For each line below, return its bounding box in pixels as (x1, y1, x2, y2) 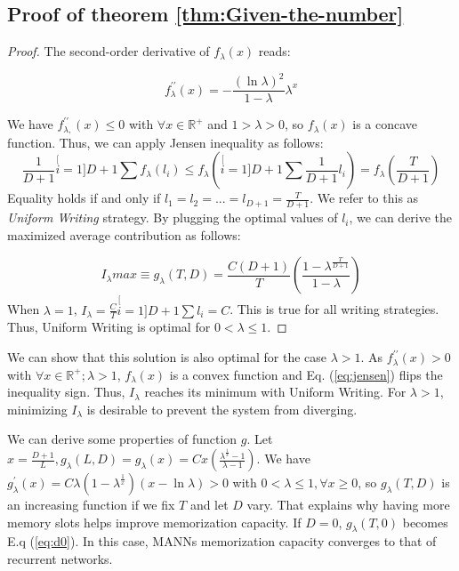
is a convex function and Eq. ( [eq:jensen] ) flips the (169, 365, 443, 383)
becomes (402, 512, 448, 531)
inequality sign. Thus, (7, 382, 125, 401)
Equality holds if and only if (7, 189, 161, 207)
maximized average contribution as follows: (7, 225, 241, 244)
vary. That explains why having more (246, 495, 450, 514)
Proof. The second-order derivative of (7, 42, 210, 60)
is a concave (352, 115, 418, 133)
